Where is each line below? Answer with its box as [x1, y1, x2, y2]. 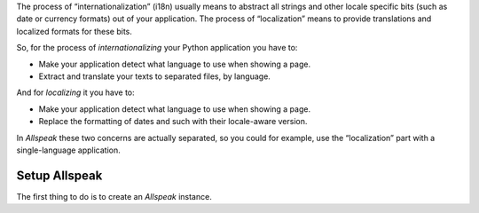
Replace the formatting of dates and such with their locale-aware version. [38, 116, 308, 127]
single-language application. [16, 145, 122, 155]
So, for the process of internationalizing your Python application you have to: [16, 43, 298, 53]
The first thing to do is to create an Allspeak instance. [16, 191, 212, 201]
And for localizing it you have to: [16, 87, 135, 98]
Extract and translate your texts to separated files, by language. [38, 71, 271, 82]
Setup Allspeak [16, 168, 103, 183]
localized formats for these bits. [16, 26, 133, 36]
